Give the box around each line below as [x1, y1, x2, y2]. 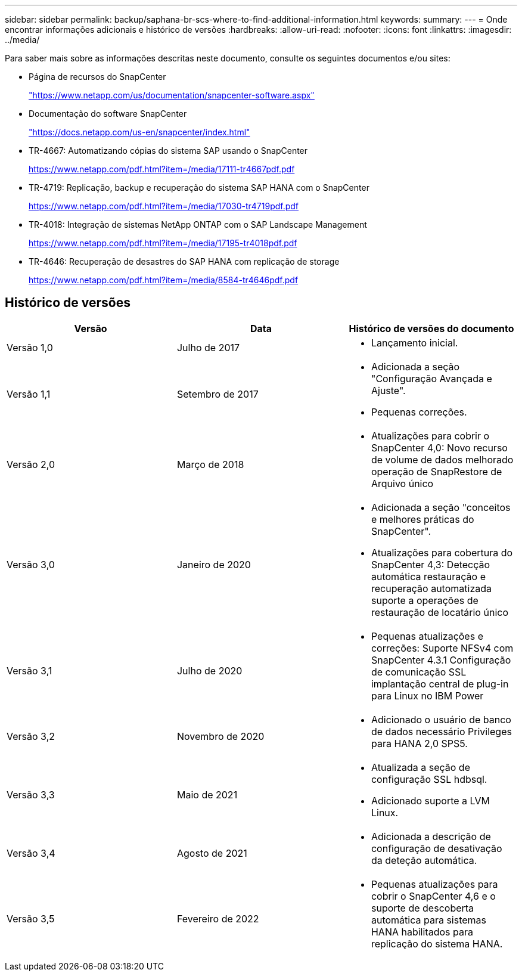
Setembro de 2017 [176, 388, 259, 400]
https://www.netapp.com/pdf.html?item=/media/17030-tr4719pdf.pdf [29, 201, 299, 211]
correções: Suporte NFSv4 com [371, 642, 514, 654]
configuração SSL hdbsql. [371, 773, 487, 785]
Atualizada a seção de [371, 761, 470, 773]
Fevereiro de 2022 [176, 912, 259, 925]
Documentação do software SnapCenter [29, 109, 187, 119]
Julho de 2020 [176, 664, 243, 677]
